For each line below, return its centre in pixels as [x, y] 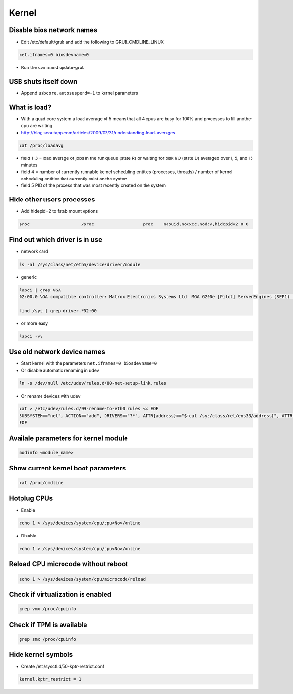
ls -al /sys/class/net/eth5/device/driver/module [80, 264]
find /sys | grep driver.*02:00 [58, 310]
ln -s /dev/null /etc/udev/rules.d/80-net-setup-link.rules [93, 383]
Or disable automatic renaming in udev [60, 370]
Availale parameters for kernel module [68, 438]
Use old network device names [57, 352]
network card [35, 251]
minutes [29, 165]
